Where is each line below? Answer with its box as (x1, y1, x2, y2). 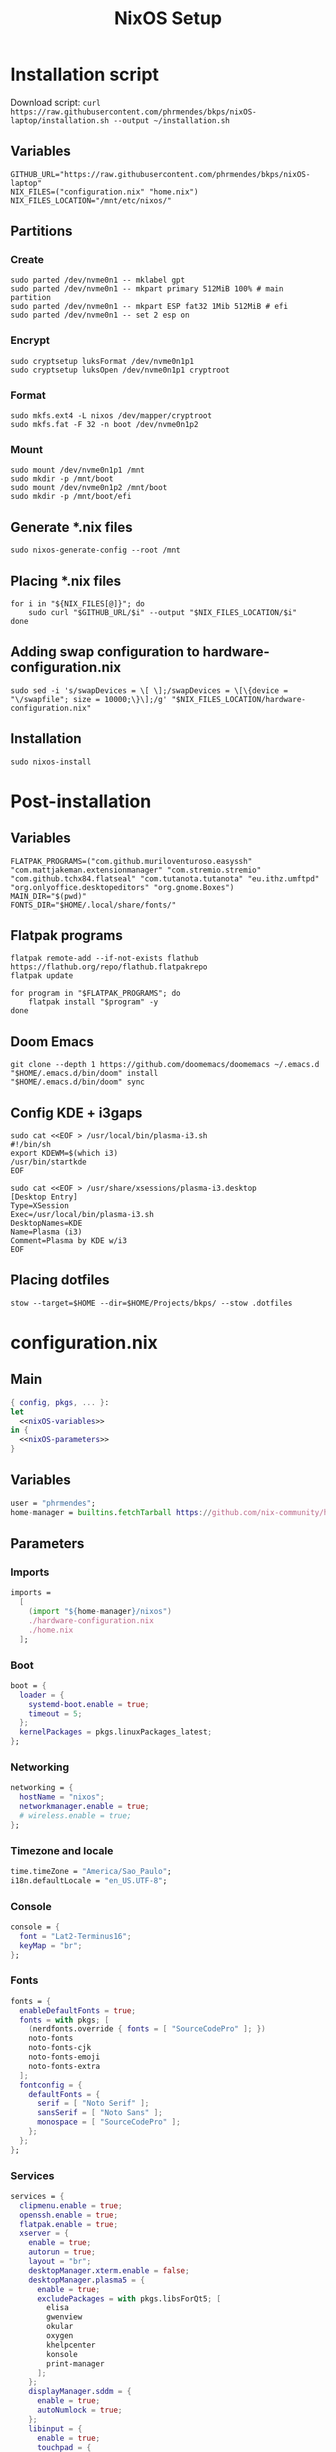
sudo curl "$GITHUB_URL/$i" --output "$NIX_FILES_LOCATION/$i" (28, 607, 298, 617)
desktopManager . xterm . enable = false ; (28, 2265, 190, 2276)
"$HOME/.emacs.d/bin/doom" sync (10, 1077, 145, 1087)
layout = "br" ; (28, 2257, 92, 2267)
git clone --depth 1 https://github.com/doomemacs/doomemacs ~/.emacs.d (10, 1060, 320, 1070)
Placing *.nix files (10, 572, 122, 589)
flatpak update (10, 971, 74, 981)
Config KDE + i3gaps (10, 1104, 143, 1121)
